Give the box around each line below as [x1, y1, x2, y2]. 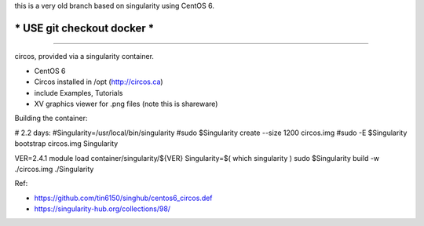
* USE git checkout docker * [14, 21, 155, 35]
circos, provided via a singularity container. [14, 52, 155, 61]
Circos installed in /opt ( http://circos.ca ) [34, 77, 164, 86]
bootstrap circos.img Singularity [14, 139, 119, 148]
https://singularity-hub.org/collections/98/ [34, 204, 171, 213]
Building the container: [14, 114, 88, 123]
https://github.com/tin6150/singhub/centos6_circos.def [34, 193, 213, 202]
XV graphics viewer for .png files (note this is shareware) [34, 99, 218, 108]
